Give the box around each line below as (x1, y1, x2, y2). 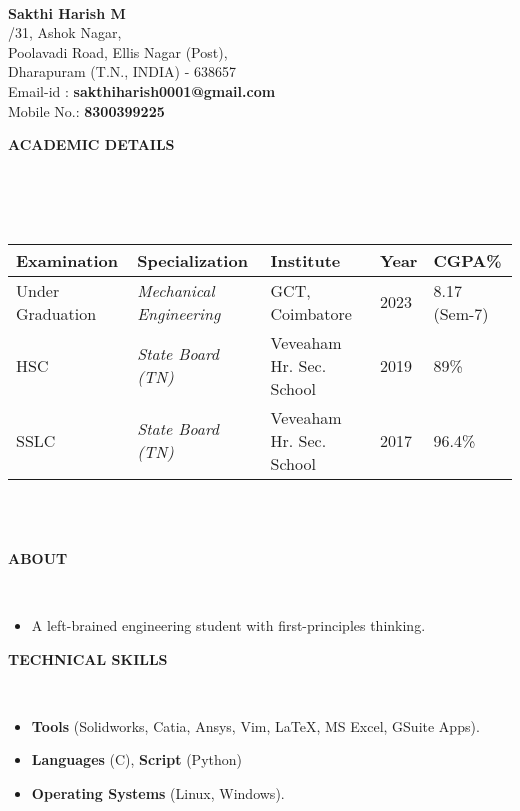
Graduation (16, 301, 97, 325)
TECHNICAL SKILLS (8, 648, 168, 669)
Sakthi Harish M (8, 2, 126, 23)
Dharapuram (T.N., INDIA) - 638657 (8, 61, 236, 82)
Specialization (137, 248, 248, 272)
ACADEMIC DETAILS (8, 134, 175, 155)
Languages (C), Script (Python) (31, 749, 242, 770)
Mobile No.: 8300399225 (8, 100, 165, 121)
